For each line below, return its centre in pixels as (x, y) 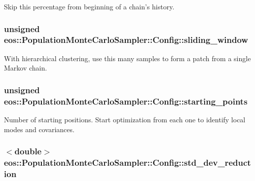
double (28, 151)
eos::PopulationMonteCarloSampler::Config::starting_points (126, 101)
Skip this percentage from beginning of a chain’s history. (89, 6)
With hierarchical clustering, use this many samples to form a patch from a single (127, 58)
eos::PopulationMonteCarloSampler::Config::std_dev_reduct (127, 163)
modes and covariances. (39, 129)
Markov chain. (26, 68)
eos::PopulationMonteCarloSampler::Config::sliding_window (126, 40)
